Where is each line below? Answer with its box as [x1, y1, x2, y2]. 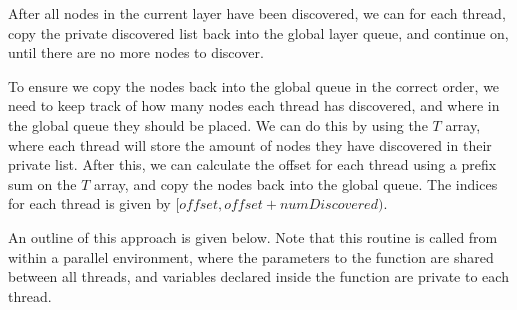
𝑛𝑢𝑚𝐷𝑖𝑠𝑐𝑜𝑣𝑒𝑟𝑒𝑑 [279, 198, 378, 213]
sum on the [8, 173, 77, 194]
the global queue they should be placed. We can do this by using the [8, 114, 428, 135]
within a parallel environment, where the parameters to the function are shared [8, 246, 494, 267]
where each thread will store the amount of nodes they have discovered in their [8, 134, 492, 155]
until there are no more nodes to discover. [8, 42, 264, 63]
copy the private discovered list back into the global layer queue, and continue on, [8, 22, 509, 43]
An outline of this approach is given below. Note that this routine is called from [8, 226, 498, 247]
